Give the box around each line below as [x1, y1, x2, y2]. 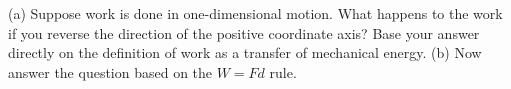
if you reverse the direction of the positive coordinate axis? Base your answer [8, 22, 480, 43]
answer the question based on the [8, 61, 213, 82]
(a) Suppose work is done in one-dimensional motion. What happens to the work [8, 3, 503, 23]
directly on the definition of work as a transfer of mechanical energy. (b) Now [8, 42, 482, 63]
